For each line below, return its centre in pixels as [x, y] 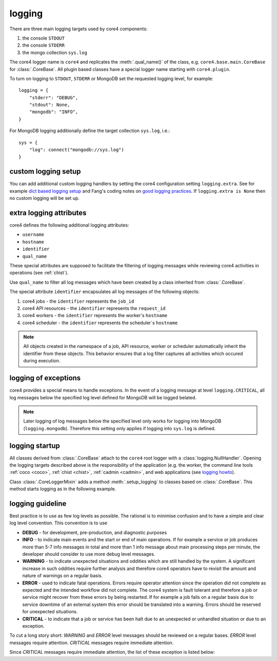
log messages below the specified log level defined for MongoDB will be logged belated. [103, 397]
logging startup [35, 445]
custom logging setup [45, 171]
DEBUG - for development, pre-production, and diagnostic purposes [95, 533]
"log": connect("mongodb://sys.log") [76, 150]
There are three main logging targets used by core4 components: [78, 29]
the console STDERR [44, 45]
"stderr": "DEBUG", [54, 97]
